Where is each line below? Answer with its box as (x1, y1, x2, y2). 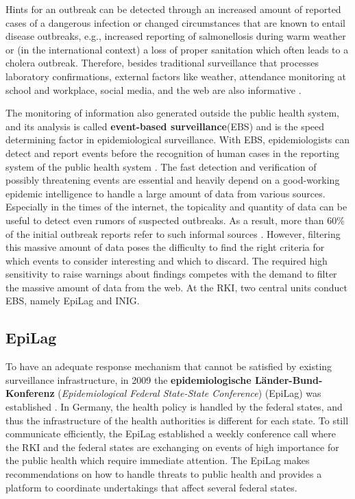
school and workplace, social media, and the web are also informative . (5, 82, 302, 97)
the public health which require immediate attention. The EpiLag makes (5, 453, 310, 467)
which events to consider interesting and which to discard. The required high (5, 253, 328, 267)
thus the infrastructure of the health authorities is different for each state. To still (5, 413, 349, 427)
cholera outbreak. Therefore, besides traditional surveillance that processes (5, 56, 319, 70)
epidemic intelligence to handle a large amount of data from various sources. (5, 186, 326, 200)
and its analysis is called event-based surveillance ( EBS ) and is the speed (5, 119, 325, 133)
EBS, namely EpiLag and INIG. (5, 293, 140, 308)
